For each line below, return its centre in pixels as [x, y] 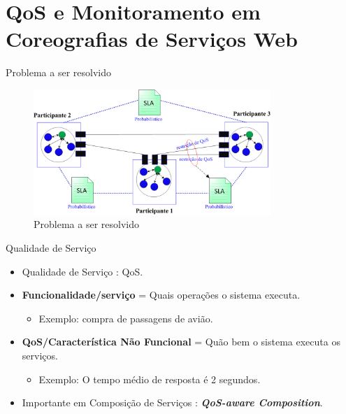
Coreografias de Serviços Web [152, 39]
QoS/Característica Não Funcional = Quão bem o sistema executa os [181, 342]
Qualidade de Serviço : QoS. [82, 271]
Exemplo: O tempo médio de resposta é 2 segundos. [150, 379]
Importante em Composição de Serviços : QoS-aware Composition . [172, 402]
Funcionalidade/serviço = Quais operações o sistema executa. [161, 295]
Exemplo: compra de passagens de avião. [126, 318]
